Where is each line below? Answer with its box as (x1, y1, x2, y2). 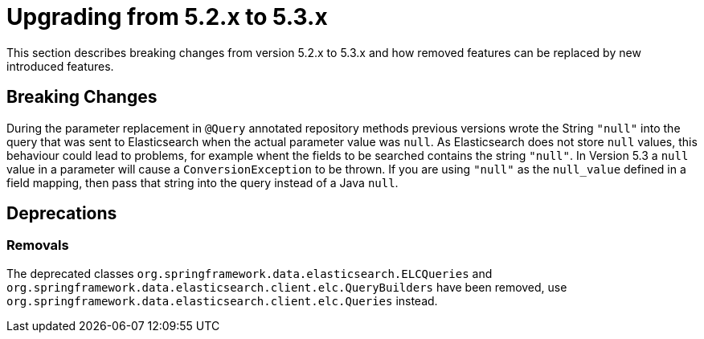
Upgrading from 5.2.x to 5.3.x (6, 3, 328, 31)
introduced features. (6, 59, 114, 73)
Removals (6, 237, 69, 254)
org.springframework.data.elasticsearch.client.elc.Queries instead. (6, 293, 438, 308)
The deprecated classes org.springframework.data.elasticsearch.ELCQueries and (6, 266, 493, 280)
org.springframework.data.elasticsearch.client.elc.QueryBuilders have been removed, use (6, 280, 567, 294)
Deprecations (6, 203, 117, 224)
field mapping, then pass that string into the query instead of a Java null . (6, 175, 399, 190)
